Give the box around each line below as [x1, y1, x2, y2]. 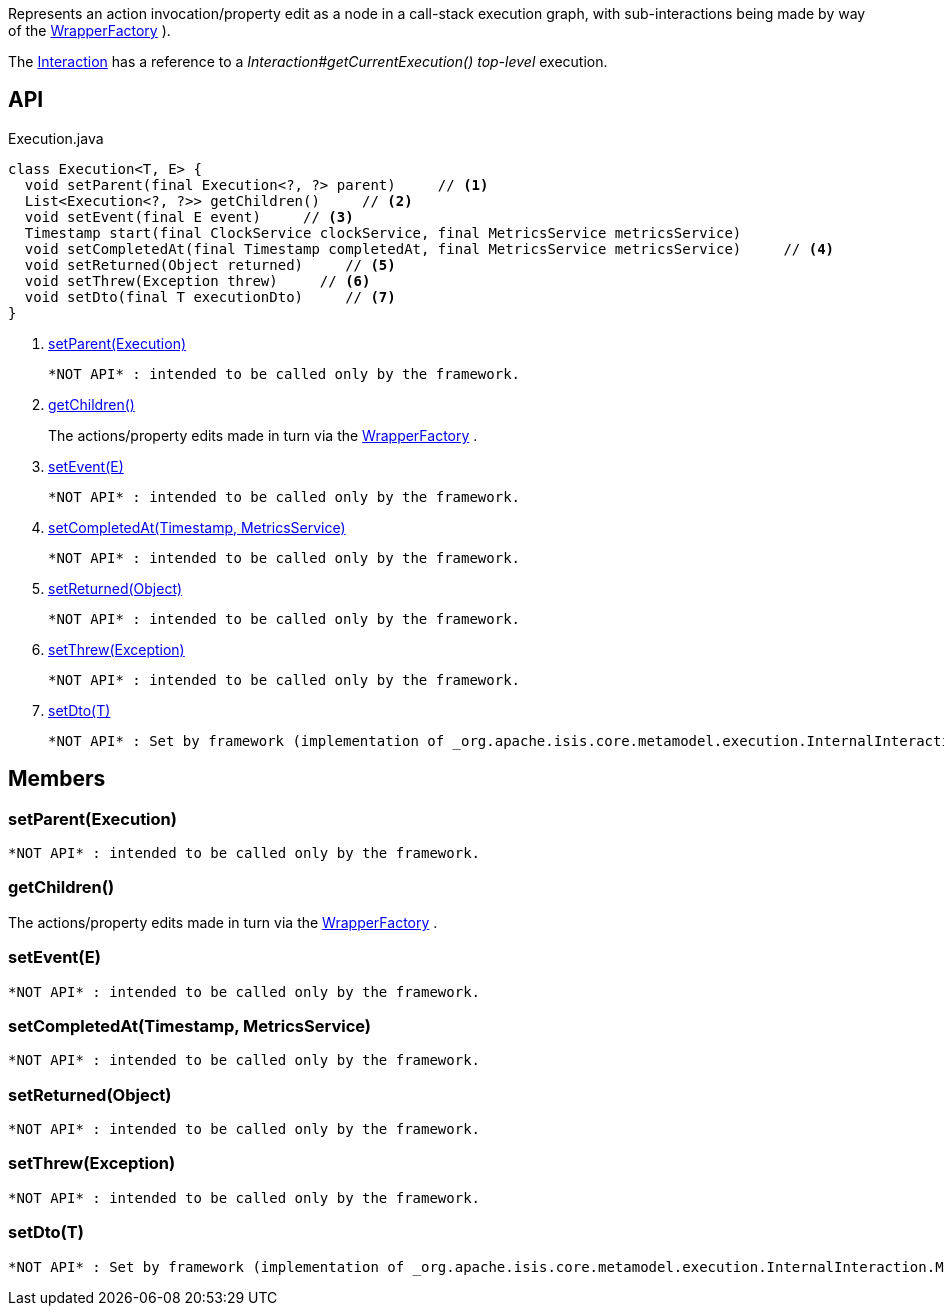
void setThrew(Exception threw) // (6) [24, 272, 371, 289]
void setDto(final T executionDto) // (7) [24, 288, 396, 305]
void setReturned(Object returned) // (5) [24, 256, 396, 273]
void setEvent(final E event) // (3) [24, 208, 354, 225]
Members [8, 766, 106, 792]
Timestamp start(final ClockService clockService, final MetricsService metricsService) [24, 224, 742, 241]
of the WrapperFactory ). [8, 22, 171, 39]
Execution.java [8, 129, 104, 147]
